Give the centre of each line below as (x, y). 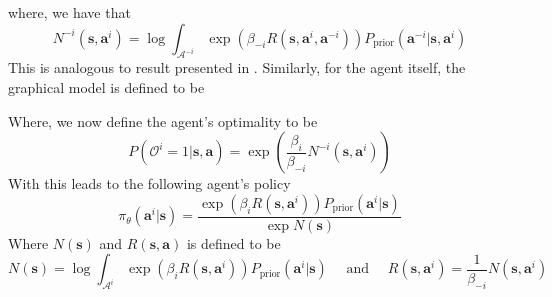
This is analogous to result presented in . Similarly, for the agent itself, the (237, 67)
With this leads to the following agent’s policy (149, 183)
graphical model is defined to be (106, 86)
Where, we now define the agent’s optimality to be (163, 120)
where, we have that (69, 12)
